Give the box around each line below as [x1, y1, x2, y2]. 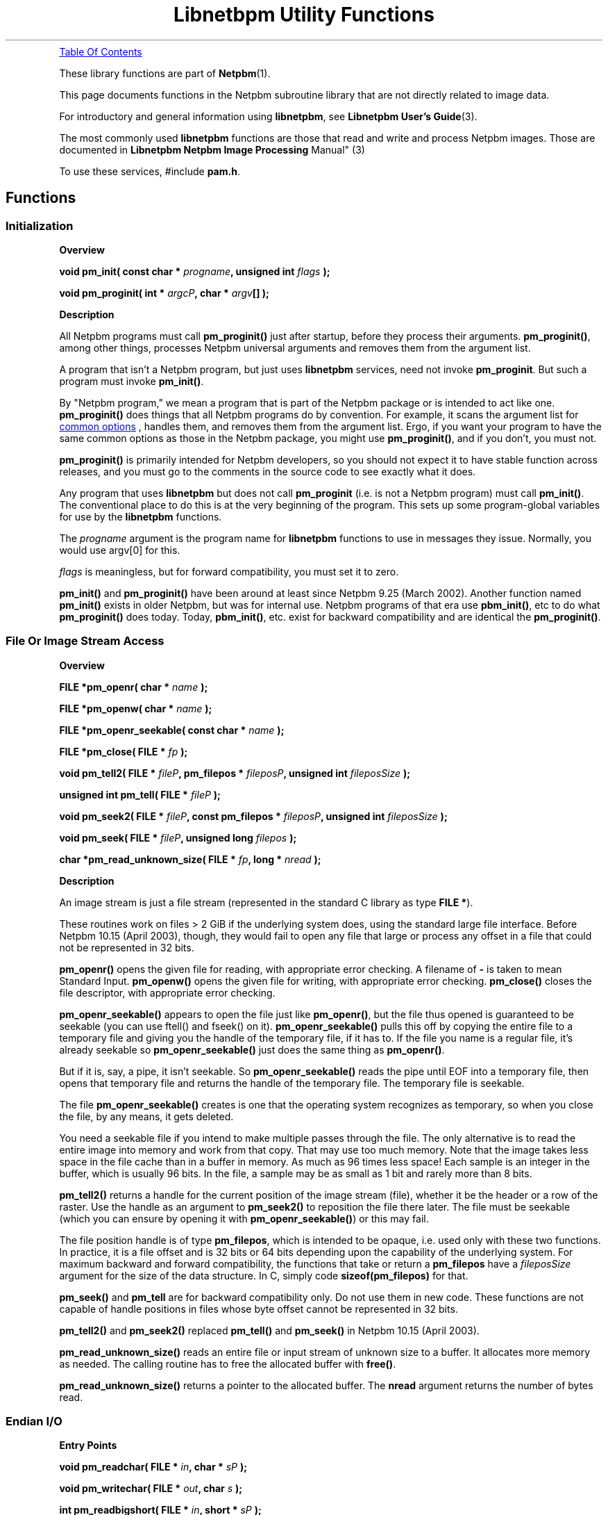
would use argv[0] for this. [59, 543, 180, 556]
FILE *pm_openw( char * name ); [59, 702, 212, 714]
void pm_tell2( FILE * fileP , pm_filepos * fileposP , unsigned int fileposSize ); [59, 767, 411, 779]
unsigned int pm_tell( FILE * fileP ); [59, 788, 221, 801]
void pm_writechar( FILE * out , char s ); [59, 1482, 243, 1495]
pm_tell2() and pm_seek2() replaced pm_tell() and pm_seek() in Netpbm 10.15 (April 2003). [59, 1324, 480, 1336]
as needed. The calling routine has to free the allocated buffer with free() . [59, 1357, 396, 1370]
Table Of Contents [59, 45, 142, 58]
